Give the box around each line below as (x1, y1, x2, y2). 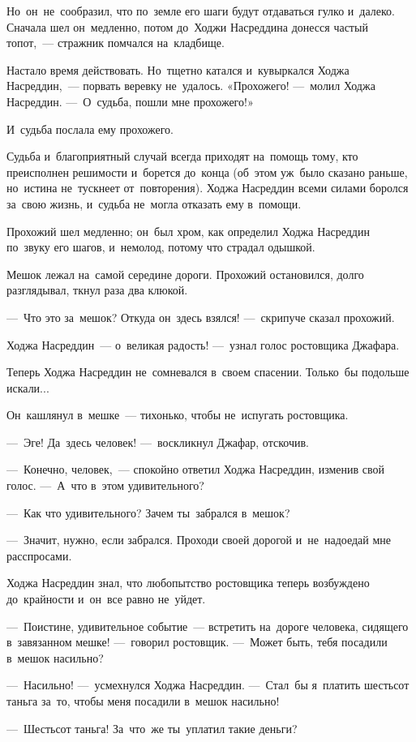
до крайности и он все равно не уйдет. (6, 590, 206, 607)
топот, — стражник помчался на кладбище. (6, 34, 225, 51)
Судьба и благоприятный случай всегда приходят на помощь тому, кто (6, 148, 358, 165)
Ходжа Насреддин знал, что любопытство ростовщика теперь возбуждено (6, 574, 370, 591)
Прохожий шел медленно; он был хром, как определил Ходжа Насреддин (6, 222, 370, 239)
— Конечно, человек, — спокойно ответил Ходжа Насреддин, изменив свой (6, 461, 385, 478)
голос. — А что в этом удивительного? (6, 477, 204, 494)
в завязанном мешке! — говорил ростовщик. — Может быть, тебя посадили (6, 633, 388, 650)
